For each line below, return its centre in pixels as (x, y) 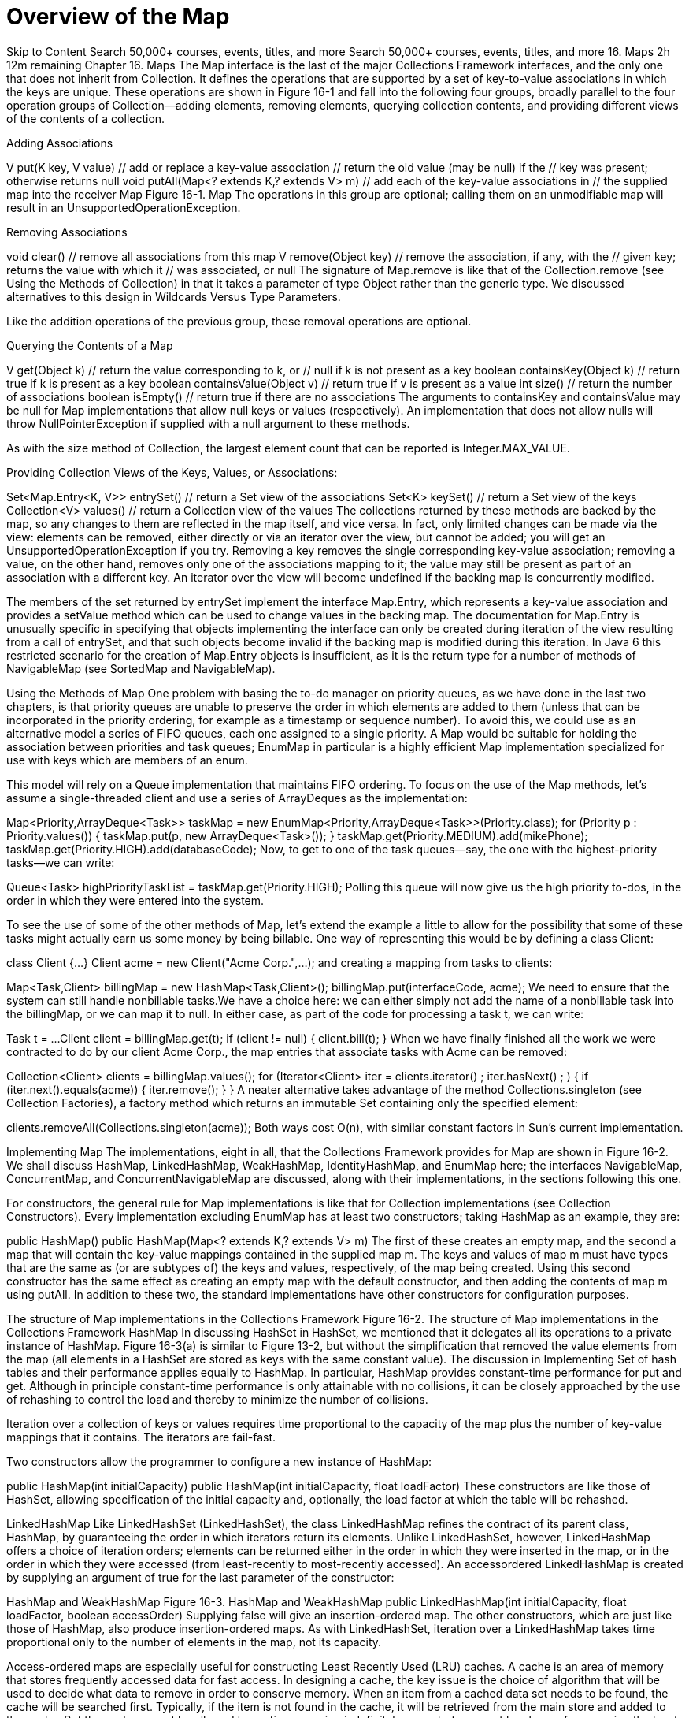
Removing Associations (67, 232)
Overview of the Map (118, 17)
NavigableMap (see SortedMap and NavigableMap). (141, 668)
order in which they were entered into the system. (135, 900)
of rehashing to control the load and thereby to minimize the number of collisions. (217, 1399)
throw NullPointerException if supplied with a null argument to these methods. (208, 423)
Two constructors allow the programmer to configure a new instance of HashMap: (219, 1461)
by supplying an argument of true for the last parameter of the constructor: (200, 1577)
